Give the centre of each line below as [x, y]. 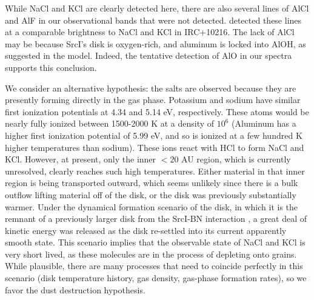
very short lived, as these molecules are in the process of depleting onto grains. [151, 254]
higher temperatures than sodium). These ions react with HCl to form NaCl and [155, 147]
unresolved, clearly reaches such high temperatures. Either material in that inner [155, 171]
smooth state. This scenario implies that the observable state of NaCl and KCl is [155, 242]
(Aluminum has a [264, 123]
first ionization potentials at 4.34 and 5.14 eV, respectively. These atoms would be [157, 111]
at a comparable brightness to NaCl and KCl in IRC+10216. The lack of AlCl [150, 32]
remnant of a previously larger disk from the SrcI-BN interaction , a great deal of [156, 218]
